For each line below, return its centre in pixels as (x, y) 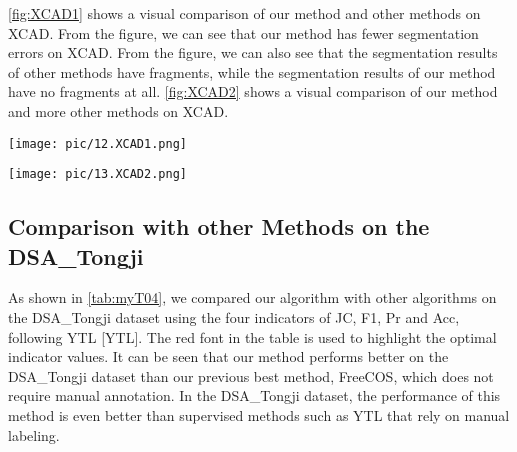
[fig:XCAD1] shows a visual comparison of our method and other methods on (244, 13)
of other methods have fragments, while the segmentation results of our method (252, 71)
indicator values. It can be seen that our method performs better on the (228, 356)
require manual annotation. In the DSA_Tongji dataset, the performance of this (254, 395)
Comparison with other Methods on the (219, 226)
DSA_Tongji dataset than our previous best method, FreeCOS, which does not (251, 375)
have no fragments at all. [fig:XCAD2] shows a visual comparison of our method (253, 91)
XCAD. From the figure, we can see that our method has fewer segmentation (243, 32)
